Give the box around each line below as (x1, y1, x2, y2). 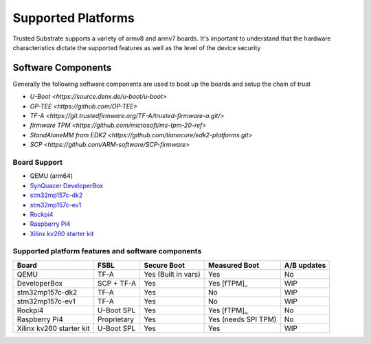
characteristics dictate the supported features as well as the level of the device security (12, 43, 261, 51)
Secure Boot (144, 260, 185, 270)
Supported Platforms (12, 10, 135, 25)
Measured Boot (208, 260, 260, 270)
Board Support (12, 157, 63, 167)
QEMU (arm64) (30, 172, 74, 180)
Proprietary (97, 314, 134, 324)
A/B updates (284, 260, 326, 270)
